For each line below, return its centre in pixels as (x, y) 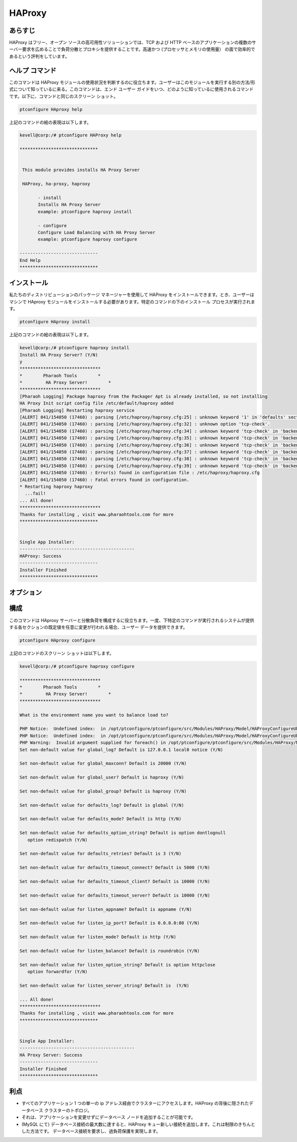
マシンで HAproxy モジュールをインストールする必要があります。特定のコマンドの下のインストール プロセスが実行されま (132, 301)
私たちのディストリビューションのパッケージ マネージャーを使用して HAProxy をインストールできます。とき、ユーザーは (132, 295)
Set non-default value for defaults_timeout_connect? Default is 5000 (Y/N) (115, 868)
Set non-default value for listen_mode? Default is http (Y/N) (98, 937)
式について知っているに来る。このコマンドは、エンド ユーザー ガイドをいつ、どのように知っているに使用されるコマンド (131, 89)
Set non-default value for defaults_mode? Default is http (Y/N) (100, 819)
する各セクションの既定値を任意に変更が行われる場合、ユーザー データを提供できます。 (98, 627)
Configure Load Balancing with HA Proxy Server (97, 232)
